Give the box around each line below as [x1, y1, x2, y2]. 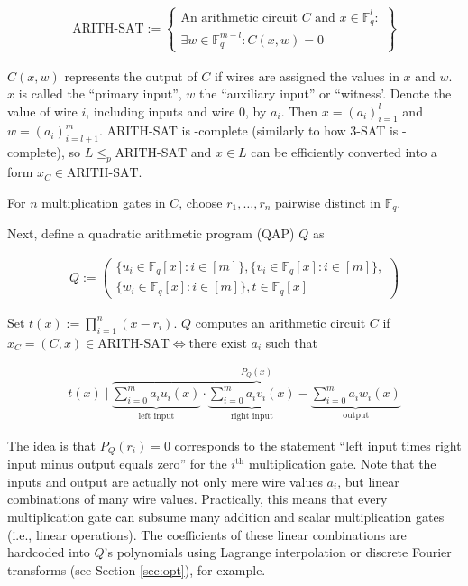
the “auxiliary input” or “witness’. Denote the [199, 84, 452, 103]
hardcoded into [7, 543, 90, 562]
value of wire [7, 101, 78, 120]
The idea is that [7, 435, 96, 454]
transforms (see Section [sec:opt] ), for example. [7, 560, 266, 579]
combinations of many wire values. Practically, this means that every [7, 489, 388, 508]
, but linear [337, 471, 399, 490]
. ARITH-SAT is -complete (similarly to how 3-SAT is [98, 121, 399, 140]
